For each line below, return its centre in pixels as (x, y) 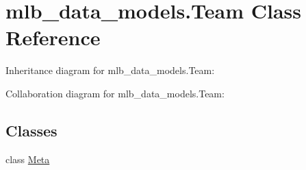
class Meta (28, 159)
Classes (31, 130)
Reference (53, 37)
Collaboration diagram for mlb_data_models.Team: (115, 93)
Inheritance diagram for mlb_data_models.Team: (110, 70)
